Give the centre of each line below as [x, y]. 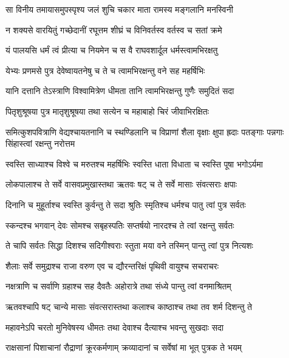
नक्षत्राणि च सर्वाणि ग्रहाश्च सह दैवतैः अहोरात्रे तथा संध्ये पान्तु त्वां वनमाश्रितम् [118, 286]
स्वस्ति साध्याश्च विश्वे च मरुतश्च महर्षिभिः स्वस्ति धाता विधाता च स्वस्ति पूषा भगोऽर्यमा [134, 164]
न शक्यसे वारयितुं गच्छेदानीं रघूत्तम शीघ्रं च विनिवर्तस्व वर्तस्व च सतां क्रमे [114, 29]
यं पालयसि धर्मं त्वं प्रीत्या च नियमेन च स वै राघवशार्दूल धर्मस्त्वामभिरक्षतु [112, 50]
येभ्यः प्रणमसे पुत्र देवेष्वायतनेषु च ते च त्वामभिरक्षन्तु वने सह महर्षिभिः [105, 70]
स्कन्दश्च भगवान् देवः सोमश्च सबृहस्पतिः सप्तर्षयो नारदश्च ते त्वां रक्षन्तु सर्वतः [120, 225]
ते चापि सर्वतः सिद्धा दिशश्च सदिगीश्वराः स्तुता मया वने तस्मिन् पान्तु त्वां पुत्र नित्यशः [129, 245]
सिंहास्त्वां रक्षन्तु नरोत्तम [40, 144]
